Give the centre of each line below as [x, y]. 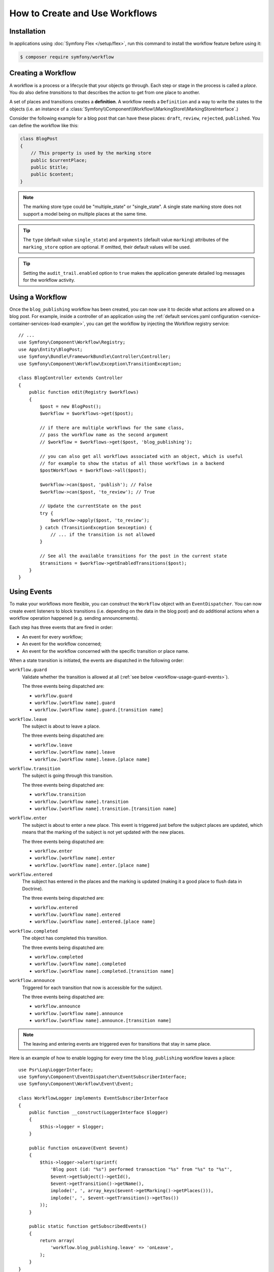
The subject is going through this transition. [67, 775]
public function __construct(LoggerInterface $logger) [98, 1112]
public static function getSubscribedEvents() [88, 1226]
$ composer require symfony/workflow [67, 57]
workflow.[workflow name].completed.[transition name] [105, 971]
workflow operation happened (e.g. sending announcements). [74, 618]
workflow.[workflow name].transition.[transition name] [106, 808]
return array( [57, 1241]
